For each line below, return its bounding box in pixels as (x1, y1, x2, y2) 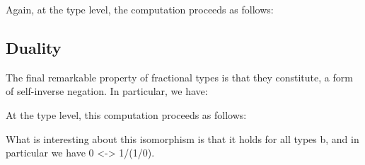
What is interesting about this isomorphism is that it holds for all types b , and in (6, 131, 359, 146)
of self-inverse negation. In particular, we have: (6, 84, 208, 98)
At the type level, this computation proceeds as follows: (6, 107, 247, 122)
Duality (6, 36, 62, 58)
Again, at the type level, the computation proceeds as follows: (6, 2, 274, 16)
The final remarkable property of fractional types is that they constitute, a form (6, 69, 353, 84)
